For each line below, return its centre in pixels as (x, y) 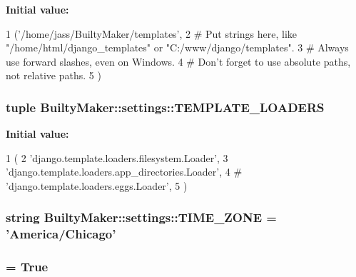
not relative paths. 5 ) (54, 75)
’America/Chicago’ (61, 234)
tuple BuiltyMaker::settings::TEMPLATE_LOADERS (165, 107)
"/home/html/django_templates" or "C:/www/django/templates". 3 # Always (177, 47)
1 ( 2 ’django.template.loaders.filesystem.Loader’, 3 (117, 157)
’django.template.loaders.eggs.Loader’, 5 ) (97, 185)
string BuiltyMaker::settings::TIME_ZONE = (141, 217)
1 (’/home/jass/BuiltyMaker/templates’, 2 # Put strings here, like (152, 33)
